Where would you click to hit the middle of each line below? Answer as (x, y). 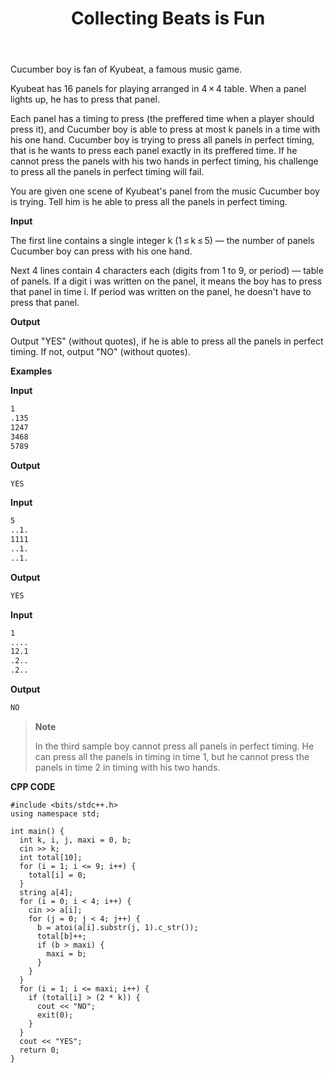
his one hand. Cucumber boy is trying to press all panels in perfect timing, (162, 140)
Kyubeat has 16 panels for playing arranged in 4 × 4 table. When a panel (158, 89)
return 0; (39, 1050)
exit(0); (55, 1015)
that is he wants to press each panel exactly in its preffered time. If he (154, 151)
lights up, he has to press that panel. (85, 99)
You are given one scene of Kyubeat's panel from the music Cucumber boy (165, 191)
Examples (31, 371)
